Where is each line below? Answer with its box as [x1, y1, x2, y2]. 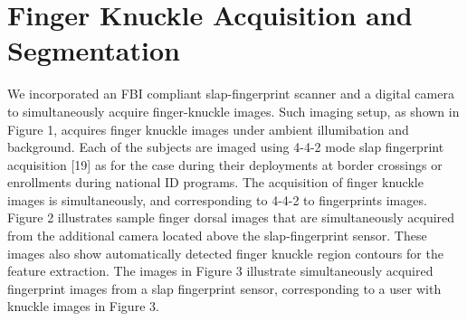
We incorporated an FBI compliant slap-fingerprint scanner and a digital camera [7, 84, 454, 103]
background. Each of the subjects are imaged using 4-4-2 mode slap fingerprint [7, 137, 444, 156]
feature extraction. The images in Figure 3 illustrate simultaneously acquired [7, 261, 434, 280]
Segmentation [7, 32, 180, 69]
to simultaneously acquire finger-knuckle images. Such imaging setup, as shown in [7, 101, 460, 120]
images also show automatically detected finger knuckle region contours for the [7, 243, 443, 262]
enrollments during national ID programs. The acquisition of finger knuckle [7, 173, 424, 192]
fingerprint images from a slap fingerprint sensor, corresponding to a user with [7, 279, 442, 297]
